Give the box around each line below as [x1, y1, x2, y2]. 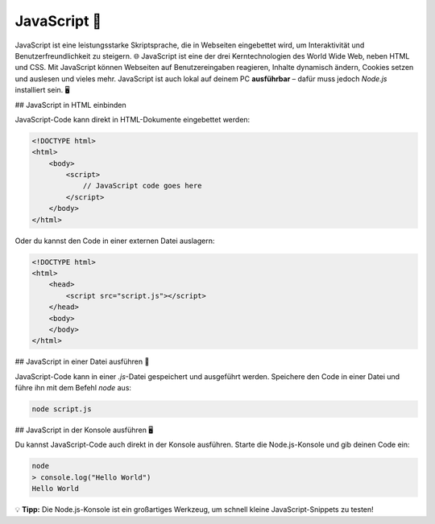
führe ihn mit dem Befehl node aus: [14, 383, 132, 393]
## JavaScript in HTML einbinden [14, 100, 126, 109]
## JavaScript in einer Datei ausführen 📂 [14, 357, 150, 366]
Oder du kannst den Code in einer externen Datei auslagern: [14, 236, 215, 245]
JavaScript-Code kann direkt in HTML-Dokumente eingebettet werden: [14, 114, 251, 124]
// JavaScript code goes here [82, 181, 202, 191]
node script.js [31, 405, 92, 414]
